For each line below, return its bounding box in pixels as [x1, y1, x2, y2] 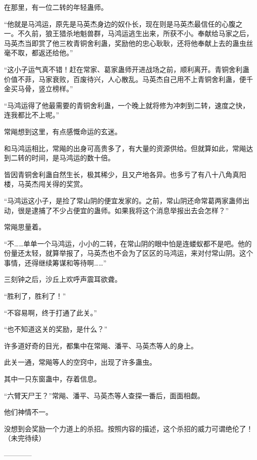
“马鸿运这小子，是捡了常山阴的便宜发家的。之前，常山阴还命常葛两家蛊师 [4, 195, 243, 205]
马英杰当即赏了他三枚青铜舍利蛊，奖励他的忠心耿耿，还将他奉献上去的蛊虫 [4, 38, 246, 48]
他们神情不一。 [4, 407, 52, 417]
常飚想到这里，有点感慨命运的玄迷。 [4, 126, 122, 136]
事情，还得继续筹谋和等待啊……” [4, 257, 107, 268]
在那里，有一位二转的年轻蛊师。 [4, 2, 108, 12]
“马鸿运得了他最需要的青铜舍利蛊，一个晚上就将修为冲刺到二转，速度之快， [4, 100, 250, 110]
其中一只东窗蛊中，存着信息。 [4, 374, 101, 384]
